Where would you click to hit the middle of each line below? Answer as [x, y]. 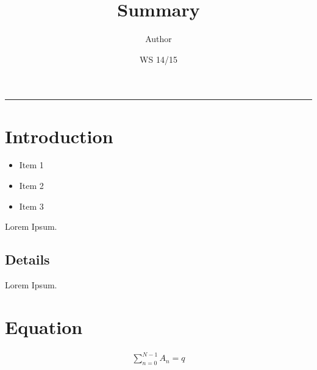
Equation [44, 326]
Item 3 [31, 206]
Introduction [59, 136]
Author [158, 39]
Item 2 [31, 186]
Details [27, 259]
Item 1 [31, 165]
